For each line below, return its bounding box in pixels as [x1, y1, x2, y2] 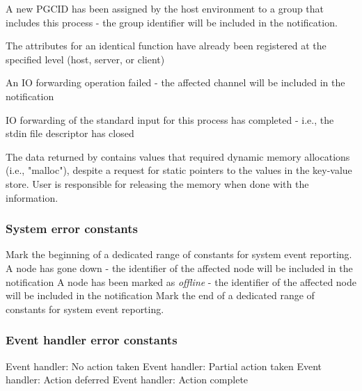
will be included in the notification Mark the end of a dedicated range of [6, 288, 315, 303]
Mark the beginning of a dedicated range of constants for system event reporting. [6, 247, 352, 262]
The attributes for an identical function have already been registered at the [6, 38, 326, 53]
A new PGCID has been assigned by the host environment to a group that [6, 1, 324, 15]
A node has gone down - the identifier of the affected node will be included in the [6, 260, 353, 275]
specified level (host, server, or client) [6, 51, 165, 66]
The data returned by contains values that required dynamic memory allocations [6, 149, 350, 163]
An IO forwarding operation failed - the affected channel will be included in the [6, 75, 345, 90]
